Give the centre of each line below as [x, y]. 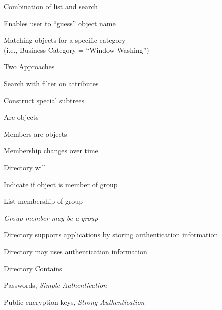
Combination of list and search [51, 6]
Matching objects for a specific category [65, 40]
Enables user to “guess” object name [60, 23]
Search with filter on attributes [51, 83]
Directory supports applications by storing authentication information [111, 234]
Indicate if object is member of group [61, 184]
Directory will [25, 167]
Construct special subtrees [44, 100]
